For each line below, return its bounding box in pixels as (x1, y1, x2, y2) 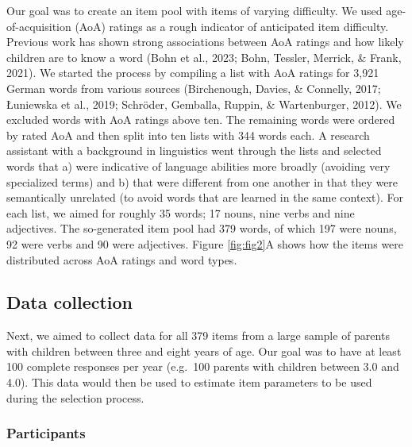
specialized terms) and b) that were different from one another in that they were (6, 173, 399, 190)
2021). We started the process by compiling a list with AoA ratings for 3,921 (6, 64, 379, 81)
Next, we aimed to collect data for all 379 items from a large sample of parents (6, 327, 390, 344)
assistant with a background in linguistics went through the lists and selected (6, 142, 382, 159)
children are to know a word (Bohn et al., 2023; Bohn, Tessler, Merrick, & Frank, (6, 48, 402, 65)
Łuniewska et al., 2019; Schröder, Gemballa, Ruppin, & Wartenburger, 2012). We (6, 95, 402, 112)
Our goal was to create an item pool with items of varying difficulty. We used (6, 2, 383, 18)
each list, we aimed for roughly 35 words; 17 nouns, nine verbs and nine (6, 204, 355, 221)
